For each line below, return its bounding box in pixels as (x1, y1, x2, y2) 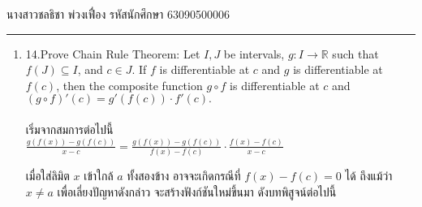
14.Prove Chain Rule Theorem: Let (25, 45, 200, 62)
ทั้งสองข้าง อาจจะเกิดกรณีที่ (127, 167, 241, 184)
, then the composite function (56, 76, 203, 93)
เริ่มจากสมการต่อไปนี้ (25, 120, 114, 137)
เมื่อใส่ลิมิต (25, 167, 70, 184)
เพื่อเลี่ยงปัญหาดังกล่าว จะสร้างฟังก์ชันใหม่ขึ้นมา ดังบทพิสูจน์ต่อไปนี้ (57, 183, 337, 200)
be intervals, (223, 45, 285, 62)
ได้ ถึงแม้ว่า (345, 167, 393, 184)
